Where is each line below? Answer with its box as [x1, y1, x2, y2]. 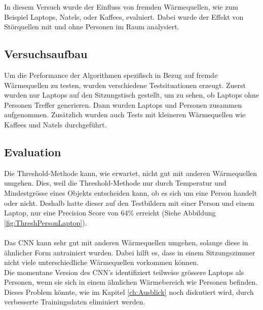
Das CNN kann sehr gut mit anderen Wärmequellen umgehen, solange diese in [4, 237, 248, 247]
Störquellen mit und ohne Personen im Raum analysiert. [4, 21, 179, 32]
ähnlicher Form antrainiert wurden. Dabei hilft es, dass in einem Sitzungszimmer [4, 247, 255, 257]
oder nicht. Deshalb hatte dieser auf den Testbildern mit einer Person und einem [4, 197, 254, 208]
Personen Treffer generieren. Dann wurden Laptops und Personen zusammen [4, 99, 242, 110]
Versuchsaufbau [4, 46, 88, 62]
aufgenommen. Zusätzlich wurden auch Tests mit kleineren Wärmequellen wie [4, 109, 246, 120]
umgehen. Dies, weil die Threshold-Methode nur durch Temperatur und [4, 178, 227, 188]
